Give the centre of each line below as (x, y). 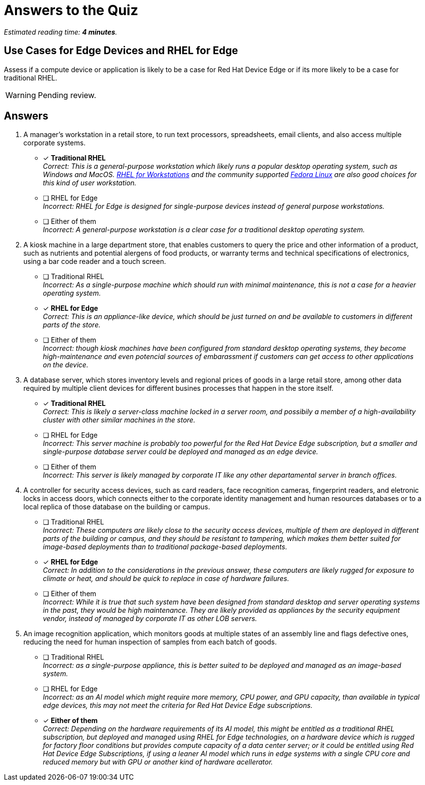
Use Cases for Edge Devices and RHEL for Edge (121, 51)
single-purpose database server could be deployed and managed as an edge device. (181, 452)
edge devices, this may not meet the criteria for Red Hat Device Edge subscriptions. (178, 705)
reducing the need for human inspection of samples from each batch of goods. (150, 642)
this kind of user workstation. (90, 183)
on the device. (66, 365)
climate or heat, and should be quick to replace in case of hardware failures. (166, 579)
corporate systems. (55, 143)
